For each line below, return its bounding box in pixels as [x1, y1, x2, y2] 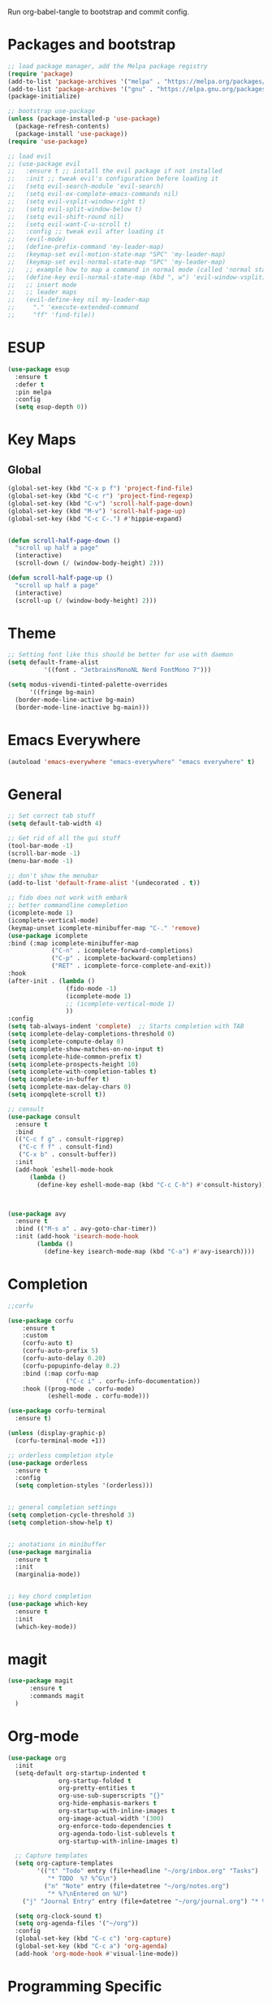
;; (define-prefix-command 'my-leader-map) [7, 243, 164, 251]
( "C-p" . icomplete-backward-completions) [50, 954, 197, 962]
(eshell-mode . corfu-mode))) [47, 1392, 150, 1400]
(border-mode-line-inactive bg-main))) [15, 703, 150, 711]
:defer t [15, 380, 45, 389]
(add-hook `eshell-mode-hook [15, 1165, 114, 1174]
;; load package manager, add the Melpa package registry [7, 62, 208, 70]
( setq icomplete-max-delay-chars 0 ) [7, 1083, 132, 1091]
